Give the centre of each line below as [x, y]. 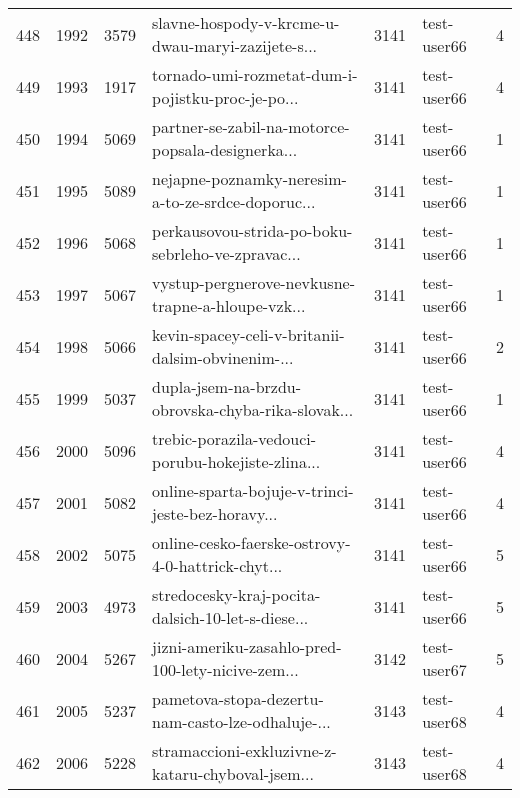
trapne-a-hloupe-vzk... [229, 305]
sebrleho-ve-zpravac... [226, 253]
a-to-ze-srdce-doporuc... [234, 201]
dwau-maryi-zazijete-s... [235, 45]
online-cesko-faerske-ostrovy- [251, 542]
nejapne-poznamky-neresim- [249, 178]
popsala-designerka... [225, 149]
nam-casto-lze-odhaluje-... [241, 721]
